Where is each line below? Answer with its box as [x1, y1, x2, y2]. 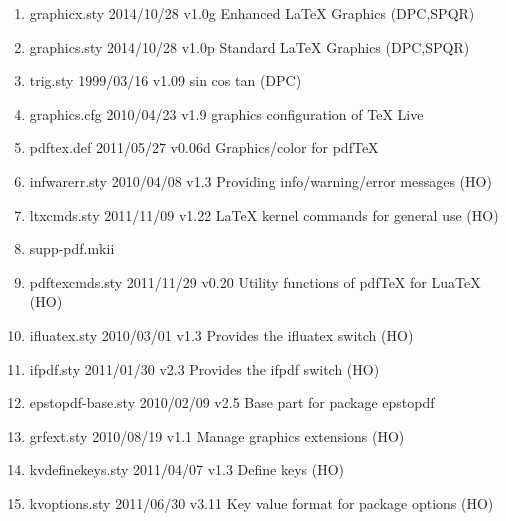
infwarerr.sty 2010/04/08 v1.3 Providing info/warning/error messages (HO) [29, 170, 492, 191]
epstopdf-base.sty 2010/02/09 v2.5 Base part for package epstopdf [29, 392, 435, 413]
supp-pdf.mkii [29, 238, 115, 259]
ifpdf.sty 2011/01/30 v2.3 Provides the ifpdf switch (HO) [29, 358, 380, 379]
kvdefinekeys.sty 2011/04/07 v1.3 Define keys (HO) [29, 459, 345, 480]
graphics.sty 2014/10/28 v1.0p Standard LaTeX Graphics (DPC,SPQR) [29, 36, 470, 57]
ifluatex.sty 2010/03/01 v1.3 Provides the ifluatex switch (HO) [29, 324, 414, 345]
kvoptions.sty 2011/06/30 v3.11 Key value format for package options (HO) [29, 492, 494, 513]
